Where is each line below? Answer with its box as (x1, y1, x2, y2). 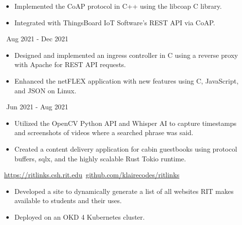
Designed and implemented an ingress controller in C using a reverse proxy (14, 50, 238, 60)
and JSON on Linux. (14, 85, 76, 95)
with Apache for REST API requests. (14, 59, 126, 69)
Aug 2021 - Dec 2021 (6, 34, 69, 44)
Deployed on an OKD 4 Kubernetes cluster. (14, 211, 145, 222)
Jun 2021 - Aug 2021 (6, 102, 68, 112)
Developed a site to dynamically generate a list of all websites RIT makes (14, 186, 234, 196)
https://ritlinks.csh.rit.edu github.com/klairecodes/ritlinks (4, 170, 180, 180)
